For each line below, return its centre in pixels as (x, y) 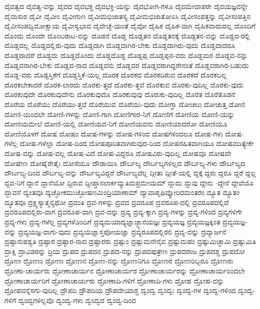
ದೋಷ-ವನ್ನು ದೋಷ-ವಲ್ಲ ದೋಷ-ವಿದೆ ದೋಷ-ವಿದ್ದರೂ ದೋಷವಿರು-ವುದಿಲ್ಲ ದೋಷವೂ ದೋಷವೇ (118, 153)
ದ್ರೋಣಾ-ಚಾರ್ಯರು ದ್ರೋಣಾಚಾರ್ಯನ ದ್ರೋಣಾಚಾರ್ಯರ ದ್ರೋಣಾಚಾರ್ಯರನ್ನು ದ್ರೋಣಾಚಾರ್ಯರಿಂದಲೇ (125, 271)
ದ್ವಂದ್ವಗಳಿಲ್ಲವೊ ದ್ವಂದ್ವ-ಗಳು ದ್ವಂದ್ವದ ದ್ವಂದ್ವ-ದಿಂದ (77, 300)
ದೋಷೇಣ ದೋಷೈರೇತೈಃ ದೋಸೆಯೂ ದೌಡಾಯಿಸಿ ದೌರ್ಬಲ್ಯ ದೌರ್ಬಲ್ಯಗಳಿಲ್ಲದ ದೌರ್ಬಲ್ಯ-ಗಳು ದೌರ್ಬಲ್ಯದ (125, 163)
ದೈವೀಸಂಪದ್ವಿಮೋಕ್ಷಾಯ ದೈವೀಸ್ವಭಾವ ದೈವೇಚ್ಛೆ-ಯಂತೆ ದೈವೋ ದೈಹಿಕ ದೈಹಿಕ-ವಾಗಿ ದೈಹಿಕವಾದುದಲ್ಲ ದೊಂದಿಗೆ (130, 26)
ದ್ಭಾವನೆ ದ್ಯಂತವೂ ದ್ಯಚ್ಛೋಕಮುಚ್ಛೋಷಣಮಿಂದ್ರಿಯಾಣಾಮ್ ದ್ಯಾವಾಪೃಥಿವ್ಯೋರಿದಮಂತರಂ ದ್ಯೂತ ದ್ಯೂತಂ (122, 192)
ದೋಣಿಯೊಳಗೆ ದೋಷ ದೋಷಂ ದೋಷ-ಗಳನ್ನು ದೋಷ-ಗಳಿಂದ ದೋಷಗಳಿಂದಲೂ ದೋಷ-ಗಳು (114, 133)
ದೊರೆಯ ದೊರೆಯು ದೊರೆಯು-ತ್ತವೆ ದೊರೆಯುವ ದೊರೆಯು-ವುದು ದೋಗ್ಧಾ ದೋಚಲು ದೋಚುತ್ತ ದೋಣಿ (125, 104)
